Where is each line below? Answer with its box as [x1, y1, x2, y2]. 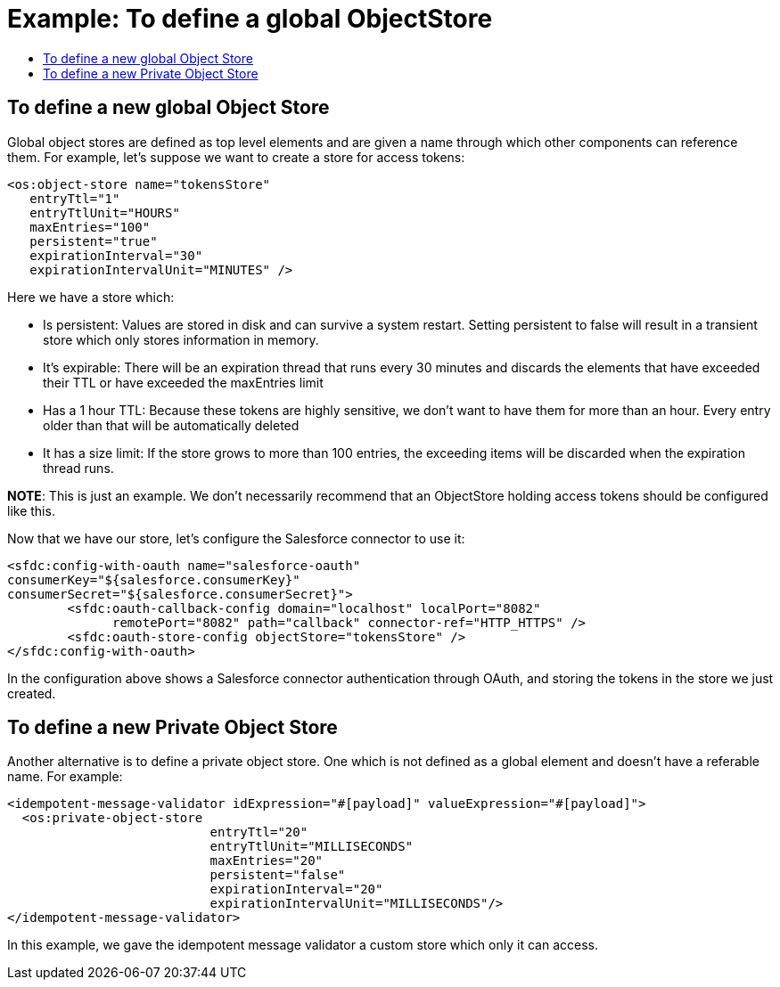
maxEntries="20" [209, 853, 324, 869]
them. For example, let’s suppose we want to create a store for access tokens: [7, 149, 465, 165]
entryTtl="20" [209, 825, 308, 840]
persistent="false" [209, 868, 346, 883]
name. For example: [7, 769, 123, 785]
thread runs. [43, 460, 114, 476]
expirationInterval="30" [29, 248, 203, 263]
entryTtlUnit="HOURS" [29, 205, 180, 220]
